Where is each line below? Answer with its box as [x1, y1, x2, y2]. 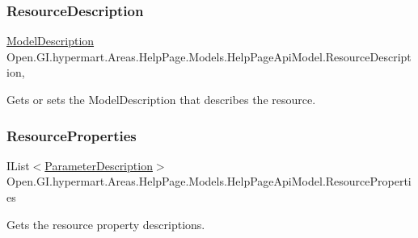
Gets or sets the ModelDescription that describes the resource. [6, 91, 316, 107]
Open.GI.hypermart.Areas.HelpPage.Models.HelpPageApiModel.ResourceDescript [6, 48, 412, 65]
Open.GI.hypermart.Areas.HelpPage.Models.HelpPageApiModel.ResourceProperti [6, 173, 412, 190]
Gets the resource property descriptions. [6, 215, 205, 232]
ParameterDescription [44, 157, 153, 173]
